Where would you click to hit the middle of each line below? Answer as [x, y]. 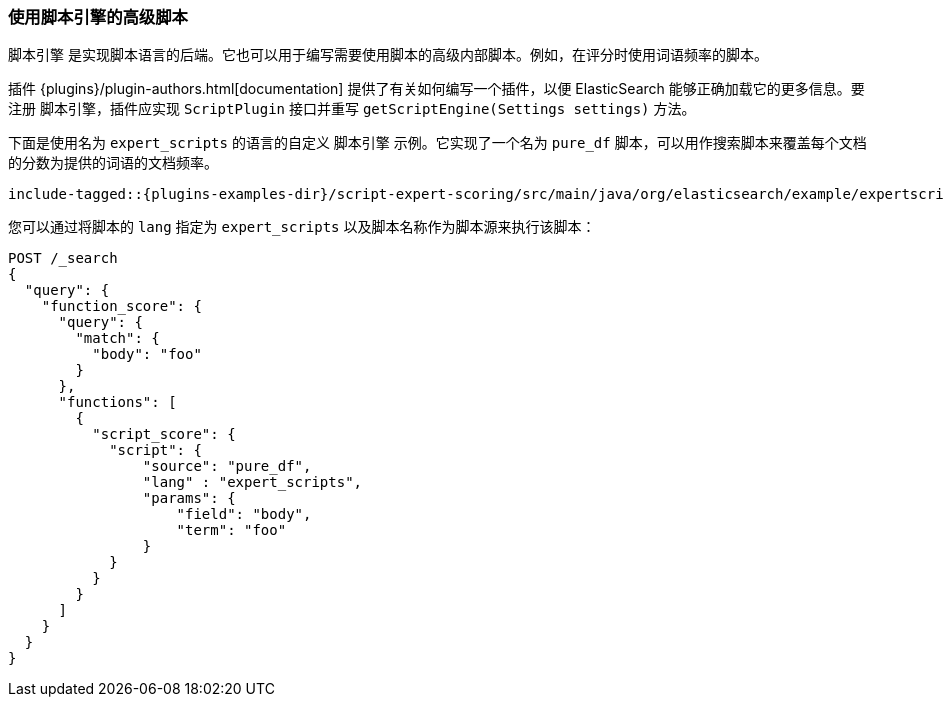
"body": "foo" [147, 354]
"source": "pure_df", [227, 466]
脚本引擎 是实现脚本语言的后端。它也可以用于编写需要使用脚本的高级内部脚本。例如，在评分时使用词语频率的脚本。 [388, 55]
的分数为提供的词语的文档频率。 [113, 163]
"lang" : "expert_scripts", [252, 482]
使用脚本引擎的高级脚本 [98, 17]
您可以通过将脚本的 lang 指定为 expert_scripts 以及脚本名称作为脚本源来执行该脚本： [302, 227]
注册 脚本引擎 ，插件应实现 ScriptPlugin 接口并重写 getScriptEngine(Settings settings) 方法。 [352, 109]
